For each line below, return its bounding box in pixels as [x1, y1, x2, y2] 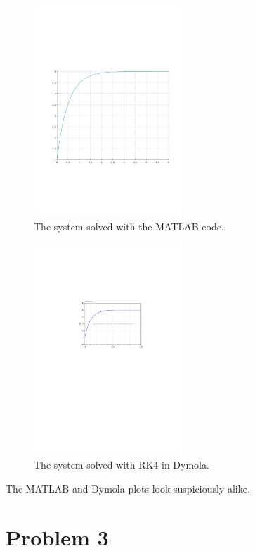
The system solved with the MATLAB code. [34, 219, 224, 234]
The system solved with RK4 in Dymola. [34, 457, 209, 472]
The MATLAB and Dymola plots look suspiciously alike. [6, 481, 250, 496]
